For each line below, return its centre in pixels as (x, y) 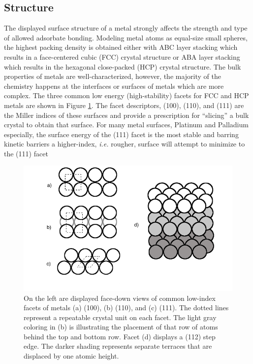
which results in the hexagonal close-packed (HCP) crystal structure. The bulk (123, 66)
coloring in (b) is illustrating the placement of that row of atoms (121, 327)
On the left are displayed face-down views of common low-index (120, 298)
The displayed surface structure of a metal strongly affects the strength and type (126, 28)
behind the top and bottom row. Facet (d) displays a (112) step (120, 336)
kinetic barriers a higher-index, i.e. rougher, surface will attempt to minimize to (125, 144)
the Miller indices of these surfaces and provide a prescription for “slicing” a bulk (126, 115)
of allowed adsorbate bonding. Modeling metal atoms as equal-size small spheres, (126, 37)
